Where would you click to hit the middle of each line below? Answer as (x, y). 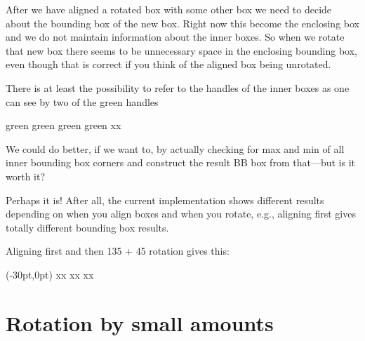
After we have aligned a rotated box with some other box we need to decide (169, 9)
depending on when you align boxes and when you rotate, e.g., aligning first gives (181, 214)
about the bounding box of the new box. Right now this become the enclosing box (182, 23)
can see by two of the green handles (82, 101)
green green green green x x (64, 125)
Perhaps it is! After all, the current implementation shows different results (165, 200)
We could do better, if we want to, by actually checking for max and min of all (175, 148)
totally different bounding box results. (87, 227)
